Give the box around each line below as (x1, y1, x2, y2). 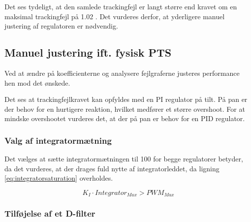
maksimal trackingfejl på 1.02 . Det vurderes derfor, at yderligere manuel (4, 11, 225, 21)
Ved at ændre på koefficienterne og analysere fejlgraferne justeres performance (4, 67, 240, 78)
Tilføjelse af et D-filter (4, 207, 95, 220)
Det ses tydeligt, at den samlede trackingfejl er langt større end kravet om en (4, 1, 237, 11)
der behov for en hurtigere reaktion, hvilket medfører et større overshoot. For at (4, 103, 245, 114)
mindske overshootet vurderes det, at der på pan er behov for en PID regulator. (4, 113, 245, 124)
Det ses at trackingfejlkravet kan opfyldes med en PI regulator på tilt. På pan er (4, 94, 248, 104)
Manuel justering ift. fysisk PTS (4, 45, 172, 60)
